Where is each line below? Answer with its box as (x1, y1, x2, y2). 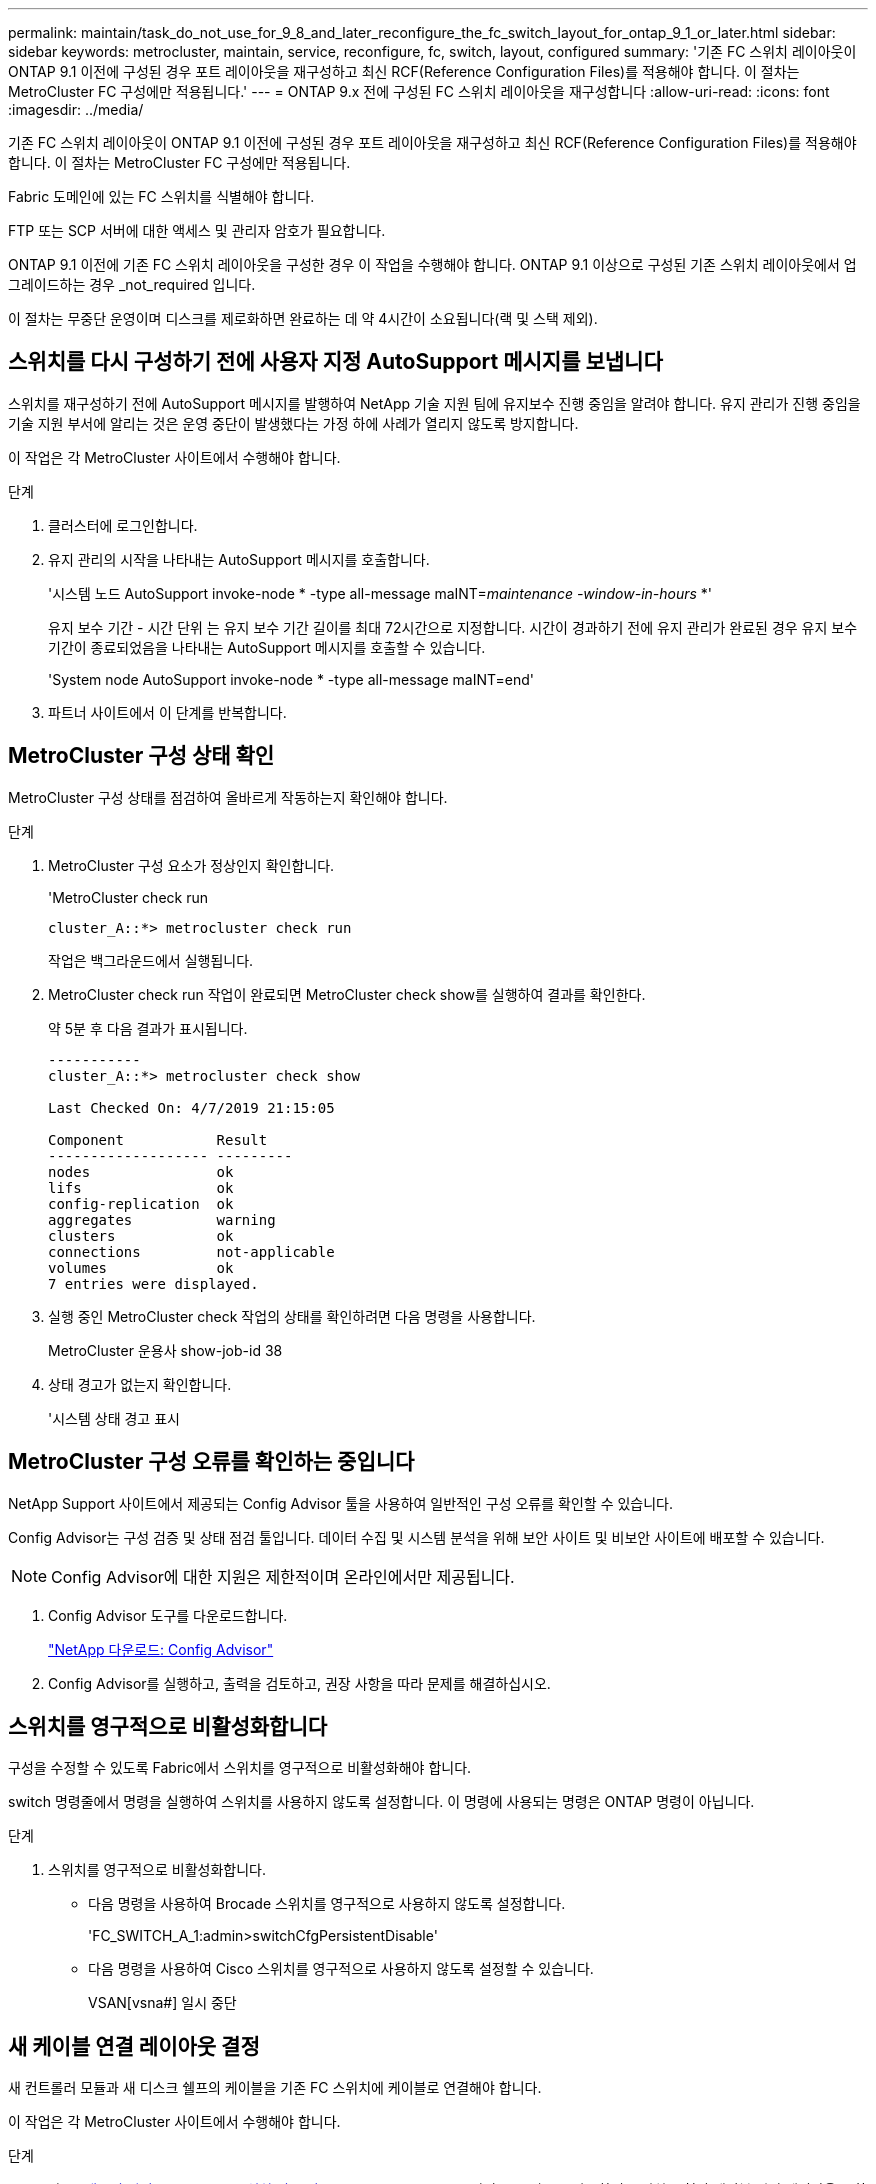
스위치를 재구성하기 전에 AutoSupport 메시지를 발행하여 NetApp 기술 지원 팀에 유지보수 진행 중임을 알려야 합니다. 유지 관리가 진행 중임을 (8, 394, 861, 412)
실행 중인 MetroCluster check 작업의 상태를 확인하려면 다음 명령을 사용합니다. (48, 1307, 536, 1325)
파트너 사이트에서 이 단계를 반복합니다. (48, 703, 287, 721)
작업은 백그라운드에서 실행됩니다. (48, 951, 254, 969)
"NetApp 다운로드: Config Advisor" (48, 1640, 274, 1658)
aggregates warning (48, 1211, 276, 1228)
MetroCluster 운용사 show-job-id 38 (48, 1341, 283, 1359)
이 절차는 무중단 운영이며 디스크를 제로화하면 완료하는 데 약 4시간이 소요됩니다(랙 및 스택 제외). (8, 310, 598, 327)
